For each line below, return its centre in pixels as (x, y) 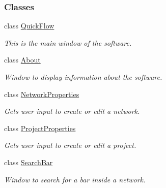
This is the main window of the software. (68, 42)
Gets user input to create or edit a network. (72, 111)
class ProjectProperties (40, 128)
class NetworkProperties (42, 94)
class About (22, 60)
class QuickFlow (29, 26)
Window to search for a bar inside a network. (75, 179)
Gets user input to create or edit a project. (70, 145)
